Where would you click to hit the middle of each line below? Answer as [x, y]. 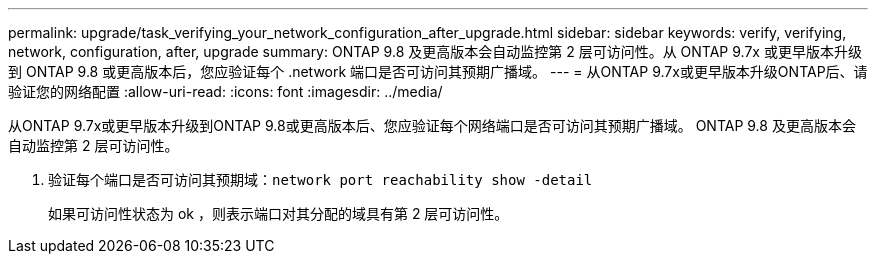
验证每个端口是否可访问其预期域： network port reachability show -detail [320, 179]
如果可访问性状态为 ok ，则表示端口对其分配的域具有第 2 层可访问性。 [278, 213]
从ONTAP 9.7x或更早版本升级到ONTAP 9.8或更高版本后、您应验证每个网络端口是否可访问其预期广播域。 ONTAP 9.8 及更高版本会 [432, 125]
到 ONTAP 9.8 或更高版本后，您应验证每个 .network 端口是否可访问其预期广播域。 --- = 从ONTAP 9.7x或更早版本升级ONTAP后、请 [438, 71]
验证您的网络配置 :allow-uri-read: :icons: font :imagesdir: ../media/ [225, 91]
